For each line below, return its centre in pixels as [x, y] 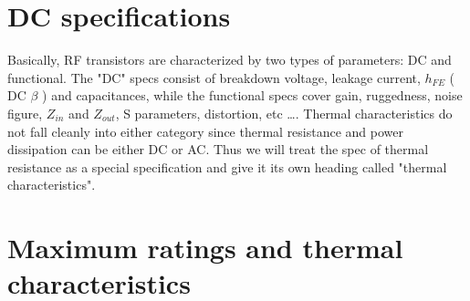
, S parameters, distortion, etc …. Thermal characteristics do [284, 113]
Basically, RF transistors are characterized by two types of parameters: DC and [230, 60]
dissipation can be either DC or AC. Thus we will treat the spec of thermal [218, 149]
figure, [25, 113]
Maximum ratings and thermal [205, 248]
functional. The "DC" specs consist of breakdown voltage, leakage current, [214, 77]
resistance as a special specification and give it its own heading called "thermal [227, 166]
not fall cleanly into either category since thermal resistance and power [206, 131]
